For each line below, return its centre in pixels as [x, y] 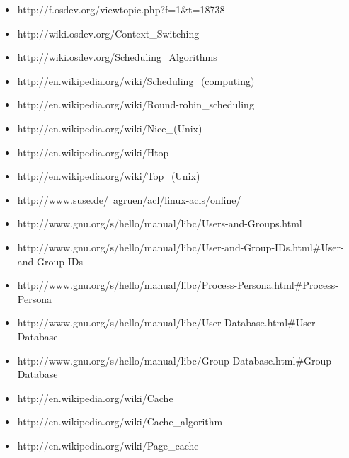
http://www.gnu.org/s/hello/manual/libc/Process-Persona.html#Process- [178, 285]
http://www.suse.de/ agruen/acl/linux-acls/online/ [129, 199]
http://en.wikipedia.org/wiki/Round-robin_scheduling [136, 104]
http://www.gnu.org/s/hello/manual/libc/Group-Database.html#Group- [176, 360]
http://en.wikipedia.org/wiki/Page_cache [108, 445]
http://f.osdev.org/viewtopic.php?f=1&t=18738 [121, 9]
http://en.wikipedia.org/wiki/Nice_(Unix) [110, 128]
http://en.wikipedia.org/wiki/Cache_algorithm [120, 422]
